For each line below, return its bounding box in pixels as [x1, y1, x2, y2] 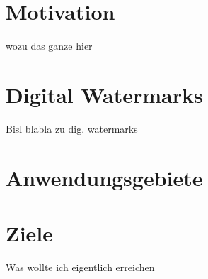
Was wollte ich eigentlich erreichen [6, 259, 155, 274]
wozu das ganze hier [6, 38, 93, 53]
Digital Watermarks [6, 80, 203, 109]
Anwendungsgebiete [6, 163, 203, 192]
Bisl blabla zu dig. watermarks [6, 121, 138, 136]
